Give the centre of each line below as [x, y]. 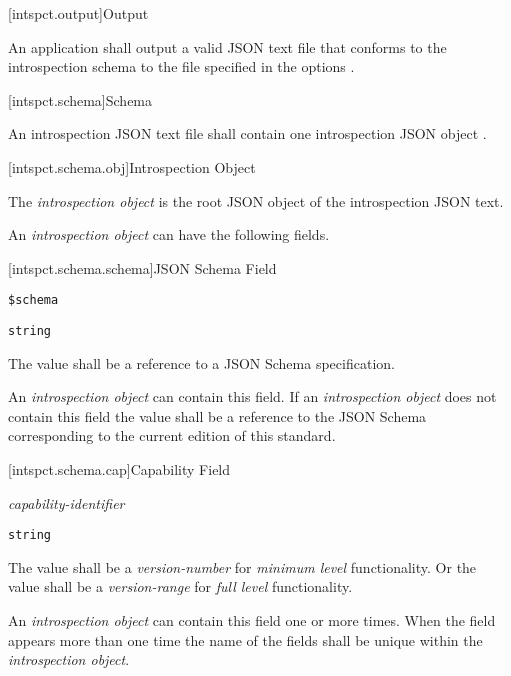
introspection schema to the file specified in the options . [181, 66]
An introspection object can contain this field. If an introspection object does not [252, 396]
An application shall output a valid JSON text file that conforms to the [227, 46]
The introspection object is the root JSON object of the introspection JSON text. [256, 200]
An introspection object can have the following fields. [169, 234]
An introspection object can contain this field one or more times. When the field [252, 620]
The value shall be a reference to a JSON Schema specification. [201, 362]
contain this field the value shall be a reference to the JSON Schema [217, 415]
